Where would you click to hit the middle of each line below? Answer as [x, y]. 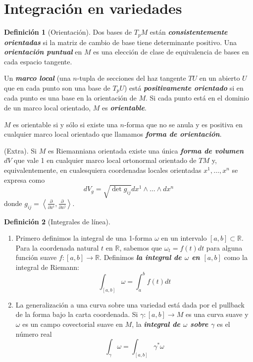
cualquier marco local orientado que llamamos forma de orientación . [113, 134]
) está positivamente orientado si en [184, 87]
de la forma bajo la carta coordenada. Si [77, 314]
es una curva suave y [217, 314]
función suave [36, 257]
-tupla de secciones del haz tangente [131, 78]
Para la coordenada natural [57, 247]
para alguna [224, 247]
